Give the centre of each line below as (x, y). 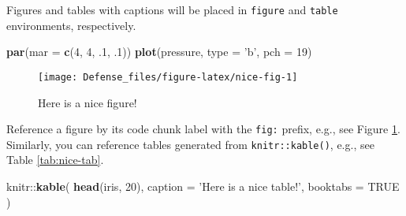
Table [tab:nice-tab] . (55, 160)
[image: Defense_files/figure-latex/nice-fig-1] (168, 77)
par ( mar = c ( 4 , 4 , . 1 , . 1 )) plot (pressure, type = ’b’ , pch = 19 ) (159, 52)
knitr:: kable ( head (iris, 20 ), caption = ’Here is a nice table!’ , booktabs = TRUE (203, 186)
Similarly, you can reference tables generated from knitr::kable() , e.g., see (190, 144)
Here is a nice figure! (88, 102)
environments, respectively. (71, 25)
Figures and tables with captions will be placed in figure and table (172, 9)
